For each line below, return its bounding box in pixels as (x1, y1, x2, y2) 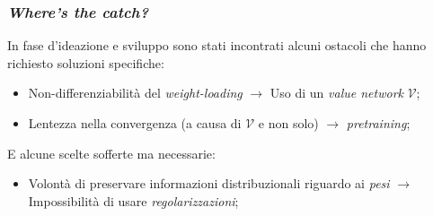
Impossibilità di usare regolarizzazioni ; (28, 191, 239, 210)
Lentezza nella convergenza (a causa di (28, 114, 242, 132)
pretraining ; (346, 114, 411, 132)
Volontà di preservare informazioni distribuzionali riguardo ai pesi (28, 174, 390, 193)
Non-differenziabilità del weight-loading (28, 83, 243, 102)
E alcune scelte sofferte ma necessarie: (7, 143, 216, 162)
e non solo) (258, 114, 319, 132)
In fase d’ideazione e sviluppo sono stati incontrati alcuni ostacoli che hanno (7, 36, 427, 55)
